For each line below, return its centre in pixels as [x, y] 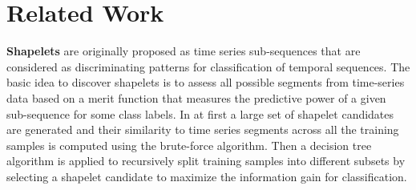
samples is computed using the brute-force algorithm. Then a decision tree [189, 145]
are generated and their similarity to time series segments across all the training [203, 129]
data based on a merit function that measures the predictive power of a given [196, 97]
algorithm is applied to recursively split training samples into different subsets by [206, 161]
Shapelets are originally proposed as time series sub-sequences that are [184, 51]
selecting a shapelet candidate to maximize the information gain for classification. [207, 176]
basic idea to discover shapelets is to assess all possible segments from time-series [206, 82]
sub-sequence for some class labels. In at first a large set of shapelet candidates [200, 113]
